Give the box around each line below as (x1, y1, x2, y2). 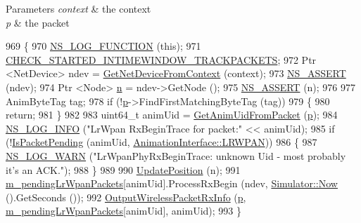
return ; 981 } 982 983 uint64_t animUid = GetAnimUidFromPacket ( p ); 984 (6, 107, 338, 122)
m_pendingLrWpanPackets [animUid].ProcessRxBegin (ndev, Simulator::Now (6, 176, 338, 191)
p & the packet (6, 15, 70, 29)
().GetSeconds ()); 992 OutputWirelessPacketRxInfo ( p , (6, 189, 246, 204)
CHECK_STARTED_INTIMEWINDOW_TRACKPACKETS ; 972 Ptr (6, 52, 317, 67)
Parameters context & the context (6, 1, 151, 15)
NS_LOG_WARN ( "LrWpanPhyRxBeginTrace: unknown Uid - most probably (6, 148, 346, 163)
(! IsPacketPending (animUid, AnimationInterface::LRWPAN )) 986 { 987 (6, 135, 317, 149)
